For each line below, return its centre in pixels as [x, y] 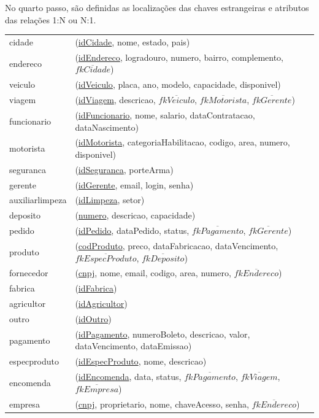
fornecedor [29, 273]
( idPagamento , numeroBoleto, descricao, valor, [163, 334]
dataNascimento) [107, 127]
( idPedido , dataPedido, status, [132, 230]
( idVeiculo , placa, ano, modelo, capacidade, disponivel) [178, 84]
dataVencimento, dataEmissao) [133, 346]
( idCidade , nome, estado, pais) [133, 41]
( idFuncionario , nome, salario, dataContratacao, [165, 114]
